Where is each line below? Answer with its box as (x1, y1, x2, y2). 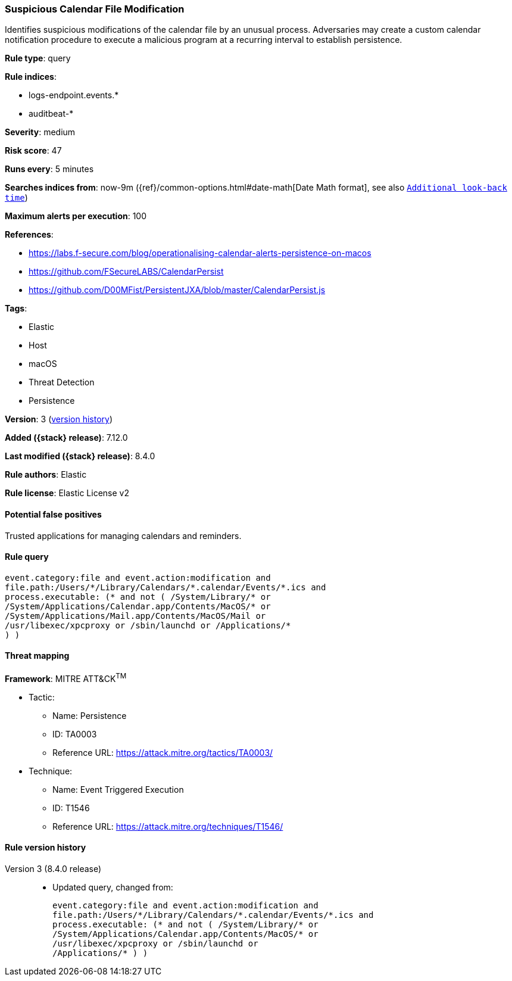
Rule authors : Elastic (5, 469, 87, 480)
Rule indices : (5, 71, 57, 82)
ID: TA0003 (52, 728, 97, 739)
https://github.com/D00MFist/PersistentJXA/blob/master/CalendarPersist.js (29, 285, 326, 295)
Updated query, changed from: (52, 882, 173, 892)
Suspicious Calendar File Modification (5, 3, 185, 15)
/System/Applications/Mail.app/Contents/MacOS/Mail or (5, 611, 266, 621)
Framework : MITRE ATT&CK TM (5, 672, 127, 684)
